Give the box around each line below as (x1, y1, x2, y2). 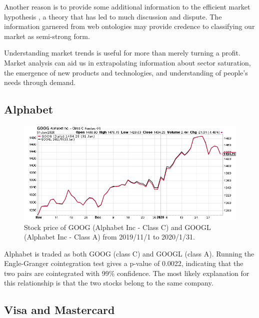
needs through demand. (4, 77, 76, 87)
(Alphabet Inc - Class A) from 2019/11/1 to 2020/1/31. (24, 231, 195, 242)
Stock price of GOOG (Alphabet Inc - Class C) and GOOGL (24, 221, 211, 232)
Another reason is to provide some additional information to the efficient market (4, 1, 250, 11)
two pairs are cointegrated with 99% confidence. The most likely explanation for (4, 267, 249, 278)
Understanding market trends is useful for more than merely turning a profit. (4, 47, 240, 58)
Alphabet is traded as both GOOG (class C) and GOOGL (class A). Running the (4, 248, 254, 258)
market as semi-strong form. (4, 30, 90, 41)
